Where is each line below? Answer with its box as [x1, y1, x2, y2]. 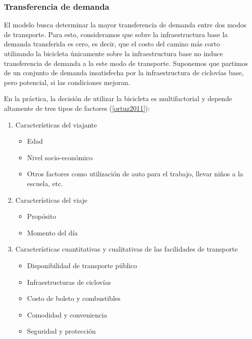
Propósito [27, 211, 56, 221]
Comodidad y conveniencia [27, 309, 107, 319]
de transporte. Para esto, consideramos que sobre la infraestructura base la [4, 29, 228, 39]
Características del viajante [15, 119, 97, 129]
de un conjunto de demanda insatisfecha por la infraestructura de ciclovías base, [4, 67, 244, 78]
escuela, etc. [27, 178, 63, 188]
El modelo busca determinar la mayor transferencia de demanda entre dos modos [4, 20, 247, 30]
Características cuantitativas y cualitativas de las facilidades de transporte [15, 244, 238, 254]
